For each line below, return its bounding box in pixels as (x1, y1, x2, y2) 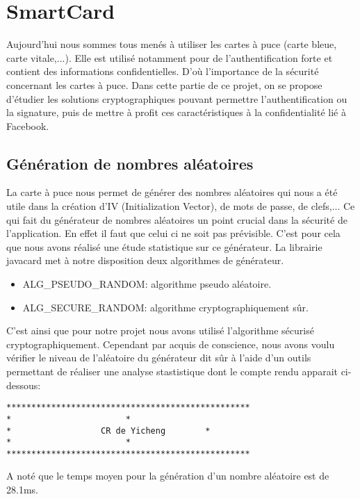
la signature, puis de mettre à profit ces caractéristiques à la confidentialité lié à (6, 105, 346, 120)
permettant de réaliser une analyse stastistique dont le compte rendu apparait (6, 364, 338, 379)
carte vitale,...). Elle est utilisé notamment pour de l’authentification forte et (6, 50, 333, 65)
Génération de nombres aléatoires (6, 152, 254, 174)
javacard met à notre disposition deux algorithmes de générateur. (6, 253, 284, 268)
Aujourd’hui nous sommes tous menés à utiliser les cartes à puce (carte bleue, (6, 37, 337, 51)
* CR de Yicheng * (6, 425, 211, 436)
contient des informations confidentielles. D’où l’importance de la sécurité (6, 64, 319, 79)
